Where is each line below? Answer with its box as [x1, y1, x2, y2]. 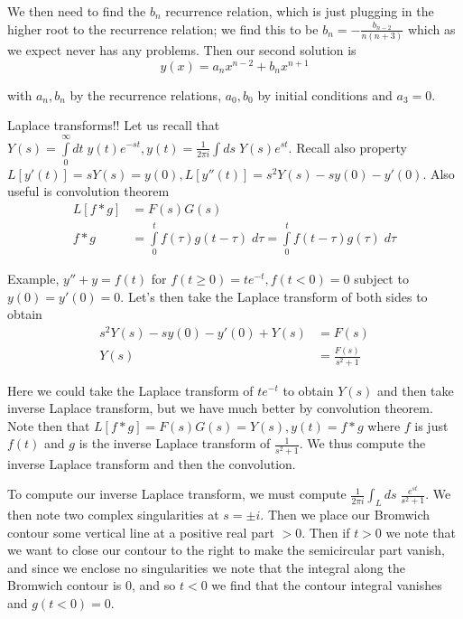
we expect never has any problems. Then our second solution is [7, 40, 357, 59]
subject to [354, 269, 409, 288]
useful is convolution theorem [7, 182, 170, 201]
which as [407, 19, 456, 38]
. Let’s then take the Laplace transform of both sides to [120, 286, 428, 305]
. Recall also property [288, 137, 407, 156]
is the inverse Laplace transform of [79, 434, 271, 453]
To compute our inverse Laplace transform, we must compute [7, 484, 347, 503]
